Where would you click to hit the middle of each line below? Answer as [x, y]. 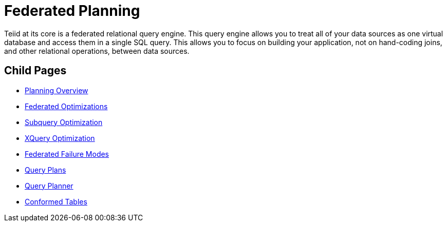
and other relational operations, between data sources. [97, 51]
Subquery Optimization [64, 122]
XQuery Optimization [60, 138]
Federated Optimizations [66, 106]
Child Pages [35, 71]
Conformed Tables [56, 201]
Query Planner [49, 186]
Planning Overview [57, 90]
